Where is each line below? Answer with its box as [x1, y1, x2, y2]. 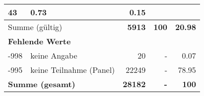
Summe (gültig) [8, 21, 63, 32]
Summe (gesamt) [8, 78, 75, 90]
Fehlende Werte [8, 35, 71, 47]
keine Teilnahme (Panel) [30, 64, 115, 75]
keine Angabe [30, 50, 77, 61]
